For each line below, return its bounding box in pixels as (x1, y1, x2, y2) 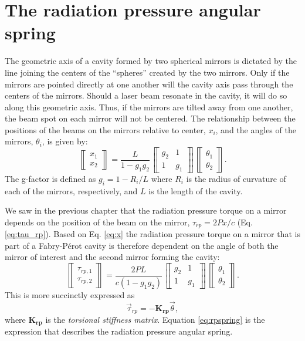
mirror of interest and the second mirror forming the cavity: (5, 251, 220, 263)
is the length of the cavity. (148, 184, 243, 197)
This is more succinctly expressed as (5, 288, 135, 301)
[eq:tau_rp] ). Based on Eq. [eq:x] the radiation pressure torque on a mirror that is (5, 228, 300, 240)
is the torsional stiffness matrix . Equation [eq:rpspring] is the (45, 313, 265, 325)
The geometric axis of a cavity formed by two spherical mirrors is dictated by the (5, 55, 297, 67)
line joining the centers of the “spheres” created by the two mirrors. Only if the (5, 66, 290, 78)
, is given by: (42, 135, 88, 147)
